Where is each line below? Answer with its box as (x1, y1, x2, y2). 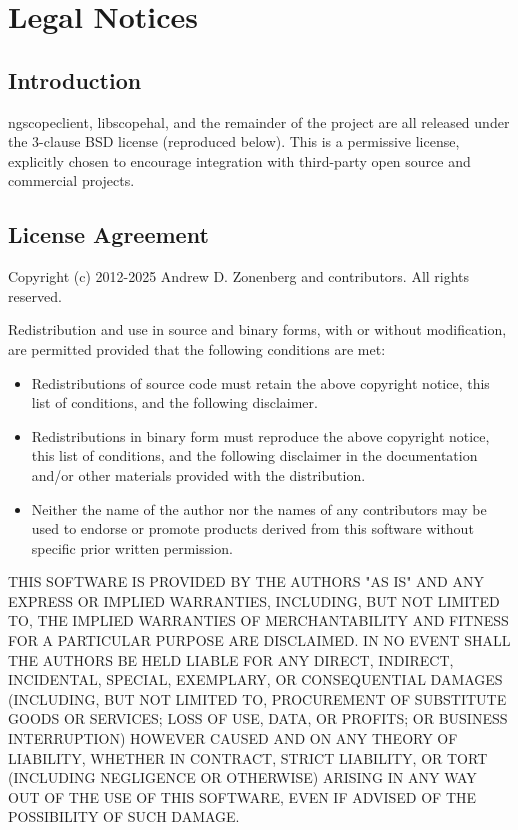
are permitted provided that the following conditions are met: (8, 338, 386, 359)
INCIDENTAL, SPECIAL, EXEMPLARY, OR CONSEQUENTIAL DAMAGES (8, 669, 503, 690)
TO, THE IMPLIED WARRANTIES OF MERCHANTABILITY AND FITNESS (8, 610, 509, 631)
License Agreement (8, 219, 209, 250)
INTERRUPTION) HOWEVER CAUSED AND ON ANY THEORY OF (8, 728, 458, 749)
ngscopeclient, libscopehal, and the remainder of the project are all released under (8, 111, 510, 132)
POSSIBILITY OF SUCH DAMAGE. (8, 806, 240, 827)
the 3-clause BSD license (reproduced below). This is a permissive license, (8, 131, 460, 152)
